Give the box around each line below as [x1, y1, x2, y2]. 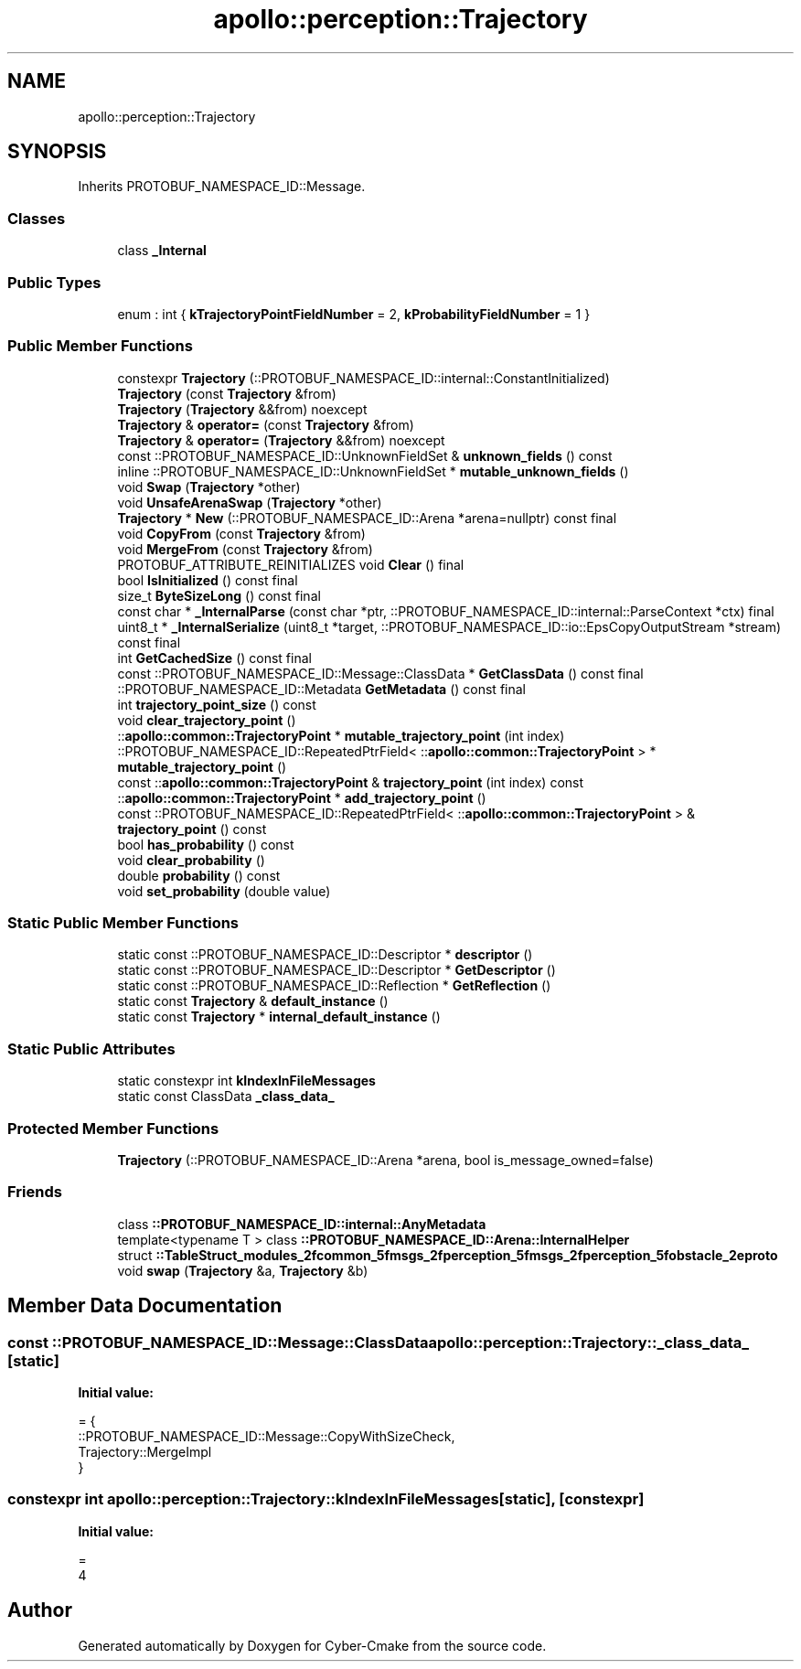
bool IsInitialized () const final [117, 572, 298, 588]
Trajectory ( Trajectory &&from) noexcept [117, 401, 368, 417]
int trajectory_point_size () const [117, 696, 316, 712]
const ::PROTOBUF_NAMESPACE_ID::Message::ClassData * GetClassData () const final [117, 665, 644, 681]
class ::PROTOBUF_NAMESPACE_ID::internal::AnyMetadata [117, 1215, 486, 1232]
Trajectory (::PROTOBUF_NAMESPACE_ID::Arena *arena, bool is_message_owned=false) [117, 1151, 654, 1168]
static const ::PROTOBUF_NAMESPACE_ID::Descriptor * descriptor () [117, 947, 533, 963]
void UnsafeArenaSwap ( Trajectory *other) [117, 494, 382, 510]
